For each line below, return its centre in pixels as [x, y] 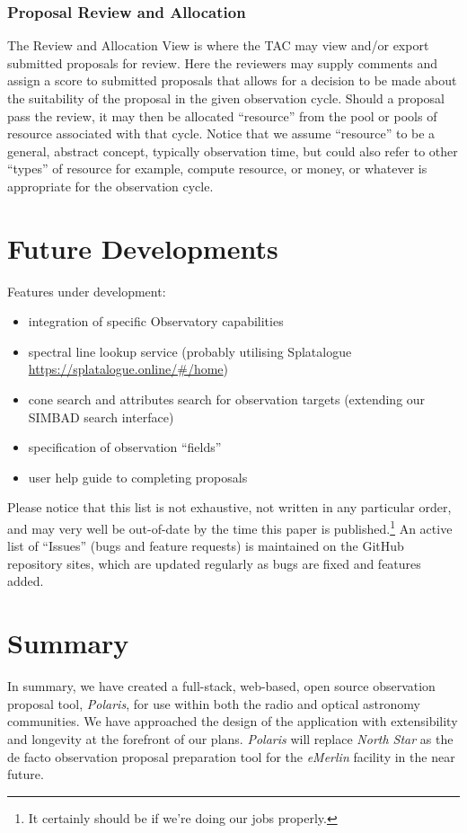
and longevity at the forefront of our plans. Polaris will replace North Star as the [230, 738]
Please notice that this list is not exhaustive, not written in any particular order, [229, 507]
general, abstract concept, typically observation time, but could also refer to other [233, 151]
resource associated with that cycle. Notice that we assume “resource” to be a [221, 133]
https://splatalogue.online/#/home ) [128, 369]
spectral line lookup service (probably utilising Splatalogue [190, 351]
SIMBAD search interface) [101, 416]
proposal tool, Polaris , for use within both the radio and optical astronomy [214, 703]
